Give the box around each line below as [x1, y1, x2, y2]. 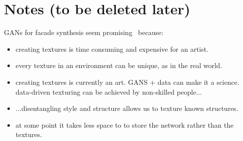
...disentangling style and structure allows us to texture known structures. [15, 103, 239, 113]
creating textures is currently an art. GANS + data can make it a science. [15, 76, 240, 87]
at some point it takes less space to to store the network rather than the [15, 119, 234, 130]
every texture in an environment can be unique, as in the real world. [15, 60, 222, 70]
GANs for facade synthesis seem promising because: [4, 27, 164, 37]
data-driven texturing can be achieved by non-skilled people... [15, 86, 202, 97]
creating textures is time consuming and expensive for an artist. [15, 43, 208, 54]
